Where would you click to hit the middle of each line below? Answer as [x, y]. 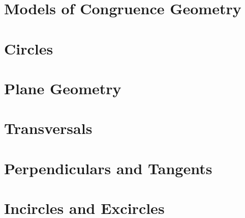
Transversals [48, 128]
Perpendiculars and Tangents [108, 168]
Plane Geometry [63, 88]
